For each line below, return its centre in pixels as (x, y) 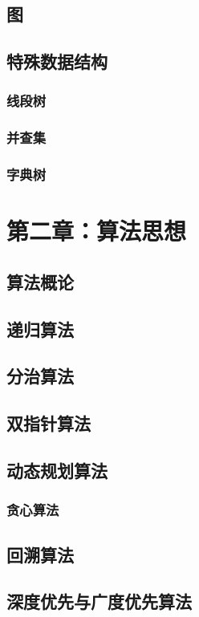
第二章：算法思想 (97, 231)
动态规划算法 (57, 470)
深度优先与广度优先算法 (99, 601)
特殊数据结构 (57, 61)
